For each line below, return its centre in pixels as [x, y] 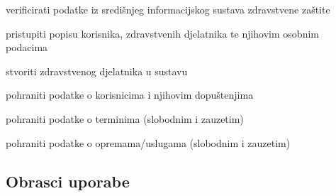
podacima [27, 47]
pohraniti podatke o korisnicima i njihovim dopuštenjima [130, 95]
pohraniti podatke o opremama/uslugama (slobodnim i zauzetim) [148, 142]
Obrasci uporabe [68, 181]
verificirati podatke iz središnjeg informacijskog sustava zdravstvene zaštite [168, 9]
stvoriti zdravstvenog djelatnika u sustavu [97, 71]
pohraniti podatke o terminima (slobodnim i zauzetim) [125, 118]
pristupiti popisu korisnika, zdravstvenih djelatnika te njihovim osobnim [162, 33]
